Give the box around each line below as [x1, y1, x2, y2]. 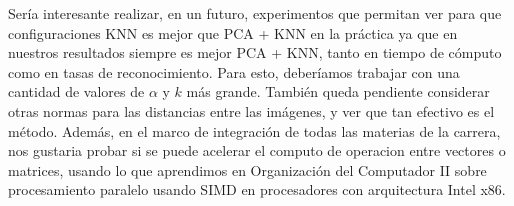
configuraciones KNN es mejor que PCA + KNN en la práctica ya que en [8, 22, 458, 43]
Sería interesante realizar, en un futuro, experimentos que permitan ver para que [8, 3, 502, 23]
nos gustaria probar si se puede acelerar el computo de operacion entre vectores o [8, 140, 506, 161]
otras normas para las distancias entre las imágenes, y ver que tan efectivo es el [8, 100, 495, 121]
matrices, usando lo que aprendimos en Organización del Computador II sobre [8, 159, 487, 180]
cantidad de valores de [8, 81, 145, 102]
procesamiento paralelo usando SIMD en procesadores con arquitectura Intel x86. [8, 179, 506, 200]
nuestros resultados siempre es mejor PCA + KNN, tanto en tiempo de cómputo [8, 42, 502, 63]
